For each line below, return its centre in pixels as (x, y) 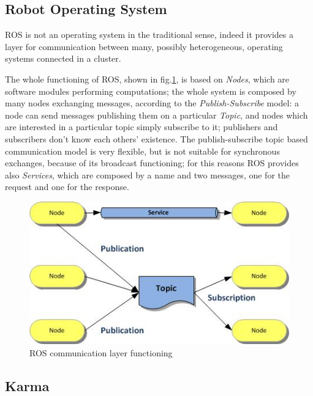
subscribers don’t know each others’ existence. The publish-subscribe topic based (156, 138)
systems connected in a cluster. (63, 58)
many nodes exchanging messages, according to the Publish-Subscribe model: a (152, 103)
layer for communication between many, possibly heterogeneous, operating (144, 46)
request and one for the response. (67, 187)
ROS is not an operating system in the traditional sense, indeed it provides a (149, 35)
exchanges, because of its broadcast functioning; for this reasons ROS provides (152, 163)
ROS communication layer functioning (101, 352)
